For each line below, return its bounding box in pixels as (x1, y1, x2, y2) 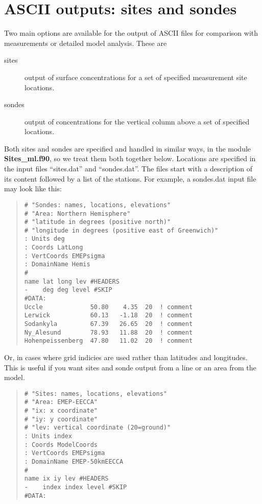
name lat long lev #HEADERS (24, 278, 120, 285)
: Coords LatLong (24, 244, 83, 251)
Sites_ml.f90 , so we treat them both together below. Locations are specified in (4, 153, 256, 164)
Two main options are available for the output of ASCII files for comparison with (4, 28, 258, 38)
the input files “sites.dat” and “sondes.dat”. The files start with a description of (4, 163, 253, 174)
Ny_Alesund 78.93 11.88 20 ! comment (24, 329, 193, 336)
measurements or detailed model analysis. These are (4, 37, 167, 48)
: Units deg (24, 235, 65, 243)
